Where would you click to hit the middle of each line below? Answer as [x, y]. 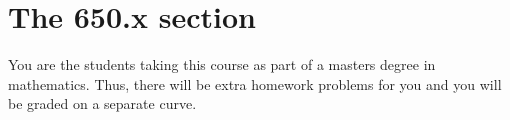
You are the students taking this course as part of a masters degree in [222, 64]
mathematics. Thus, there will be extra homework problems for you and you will [255, 83]
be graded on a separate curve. [102, 103]
